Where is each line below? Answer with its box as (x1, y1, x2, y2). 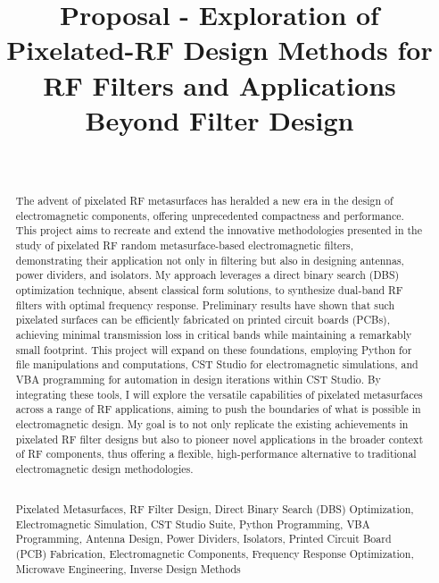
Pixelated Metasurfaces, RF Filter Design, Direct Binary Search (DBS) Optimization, (15, 502, 414, 517)
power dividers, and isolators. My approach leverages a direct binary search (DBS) (15, 267, 400, 283)
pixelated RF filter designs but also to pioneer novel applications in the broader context (15, 431, 424, 446)
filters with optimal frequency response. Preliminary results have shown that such (15, 297, 395, 312)
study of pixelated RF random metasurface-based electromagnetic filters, (15, 238, 354, 253)
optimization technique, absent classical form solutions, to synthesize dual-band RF (15, 283, 403, 298)
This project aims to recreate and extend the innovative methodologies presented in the (15, 223, 422, 238)
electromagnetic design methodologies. (15, 460, 194, 476)
